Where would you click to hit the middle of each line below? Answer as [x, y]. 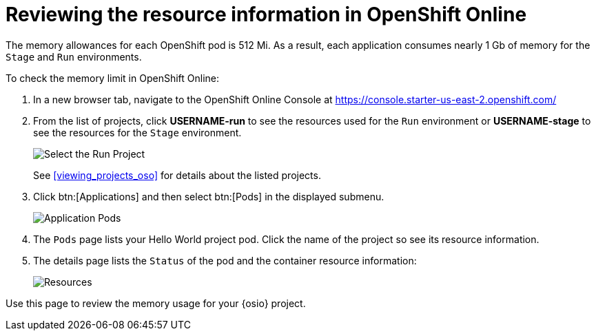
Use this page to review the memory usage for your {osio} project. [156, 303]
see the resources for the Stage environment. [137, 132]
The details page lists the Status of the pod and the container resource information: [225, 260]
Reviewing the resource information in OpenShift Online [266, 14]
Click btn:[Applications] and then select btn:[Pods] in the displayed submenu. [209, 196]
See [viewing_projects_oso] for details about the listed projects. [177, 175]
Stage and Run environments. [74, 56]
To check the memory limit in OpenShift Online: [113, 78]
